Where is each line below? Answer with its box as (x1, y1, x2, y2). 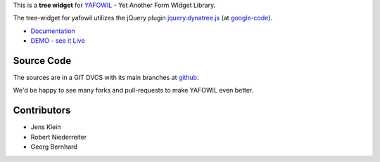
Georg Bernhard (30, 142, 77, 151)
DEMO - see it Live (30, 36, 85, 45)
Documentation (30, 27, 75, 35)
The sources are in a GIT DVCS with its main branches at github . (13, 74, 199, 82)
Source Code (13, 55, 72, 67)
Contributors (13, 104, 71, 116)
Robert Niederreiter (30, 133, 87, 141)
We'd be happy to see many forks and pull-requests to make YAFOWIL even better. (13, 86, 254, 95)
